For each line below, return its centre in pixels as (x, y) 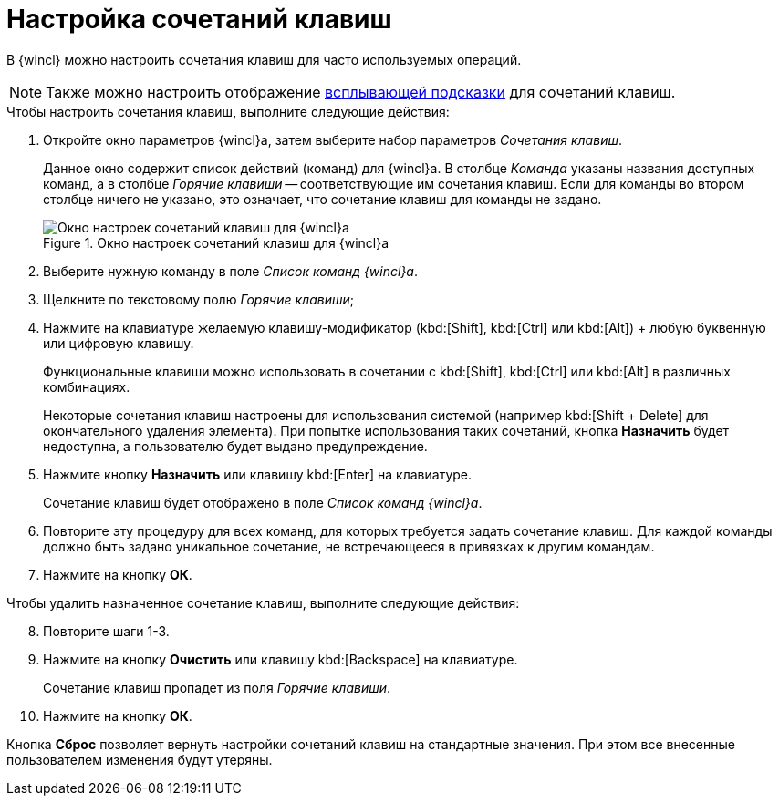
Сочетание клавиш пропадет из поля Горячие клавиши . (217, 687)
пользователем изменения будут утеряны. (140, 759)
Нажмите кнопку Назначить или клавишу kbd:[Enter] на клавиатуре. (258, 474)
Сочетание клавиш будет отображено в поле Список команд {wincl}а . (263, 502)
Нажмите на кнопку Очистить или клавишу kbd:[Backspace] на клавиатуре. (280, 659)
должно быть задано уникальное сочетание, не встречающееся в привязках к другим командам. (349, 546)
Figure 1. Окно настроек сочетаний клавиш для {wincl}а (216, 242)
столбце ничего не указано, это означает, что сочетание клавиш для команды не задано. (322, 199)
